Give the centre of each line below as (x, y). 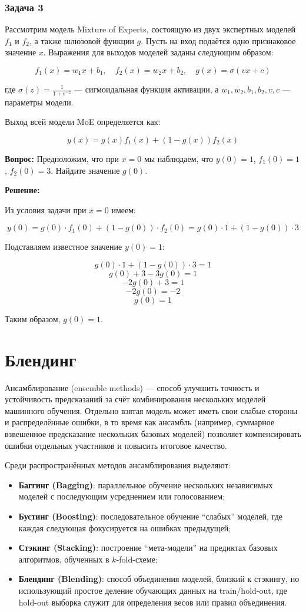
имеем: (124, 209)
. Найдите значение (85, 170)
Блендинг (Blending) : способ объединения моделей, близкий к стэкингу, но (159, 579)
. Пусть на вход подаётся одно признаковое (218, 40)
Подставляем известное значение (64, 247)
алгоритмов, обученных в (64, 559)
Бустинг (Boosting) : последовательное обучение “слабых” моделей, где (151, 516)
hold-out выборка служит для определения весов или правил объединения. (153, 602)
